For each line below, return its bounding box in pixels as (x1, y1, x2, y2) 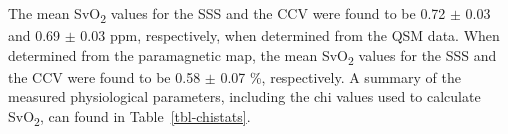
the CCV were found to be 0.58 (8, 66, 201, 87)
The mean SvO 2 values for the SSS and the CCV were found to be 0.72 (8, 3, 446, 26)
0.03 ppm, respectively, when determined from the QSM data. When (80, 25, 500, 46)
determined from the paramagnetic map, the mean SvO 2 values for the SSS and (8, 44, 497, 68)
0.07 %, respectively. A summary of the (220, 66, 461, 87)
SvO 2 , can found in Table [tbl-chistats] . (8, 106, 251, 129)
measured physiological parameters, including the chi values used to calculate (8, 86, 481, 107)
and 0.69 (8, 25, 61, 46)
